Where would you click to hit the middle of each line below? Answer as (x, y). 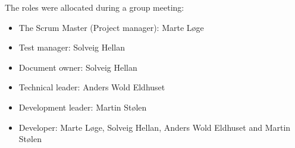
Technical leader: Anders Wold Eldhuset (92, 87)
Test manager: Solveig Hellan (72, 47)
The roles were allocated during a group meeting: (95, 7)
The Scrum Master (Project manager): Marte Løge (111, 27)
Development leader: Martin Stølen (83, 107)
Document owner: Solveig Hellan (78, 67)
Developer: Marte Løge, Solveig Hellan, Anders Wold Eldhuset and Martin (155, 127)
